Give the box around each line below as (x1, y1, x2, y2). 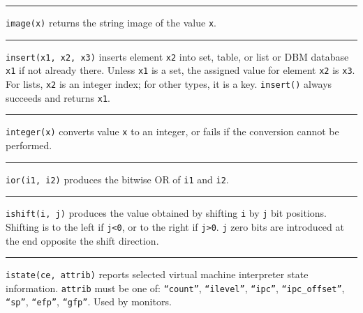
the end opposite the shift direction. (6, 233, 159, 247)
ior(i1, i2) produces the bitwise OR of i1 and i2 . (6, 171, 229, 186)
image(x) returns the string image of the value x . (6, 15, 216, 29)
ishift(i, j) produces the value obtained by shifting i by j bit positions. (6, 206, 327, 220)
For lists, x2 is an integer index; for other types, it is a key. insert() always (6, 76, 332, 91)
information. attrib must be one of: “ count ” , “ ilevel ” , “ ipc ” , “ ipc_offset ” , (6, 280, 345, 295)
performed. (6, 137, 52, 152)
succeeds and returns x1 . (6, 90, 110, 105)
